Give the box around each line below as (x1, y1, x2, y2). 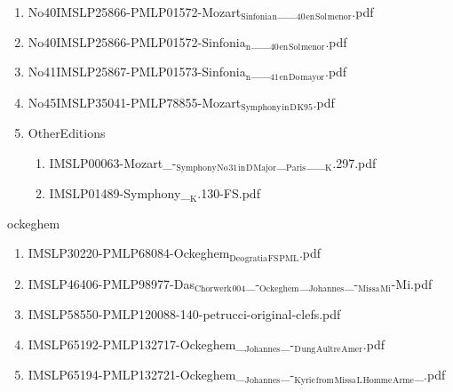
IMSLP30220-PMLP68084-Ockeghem (28, 244, 230, 262)
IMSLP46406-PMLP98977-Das (28, 274, 195, 292)
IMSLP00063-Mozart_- (49, 153, 177, 172)
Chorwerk (194, 284, 232, 294)
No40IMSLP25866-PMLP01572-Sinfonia (28, 32, 246, 51)
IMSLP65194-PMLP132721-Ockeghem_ (28, 365, 245, 384)
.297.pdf (332, 153, 377, 172)
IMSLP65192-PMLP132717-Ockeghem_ (28, 334, 245, 353)
